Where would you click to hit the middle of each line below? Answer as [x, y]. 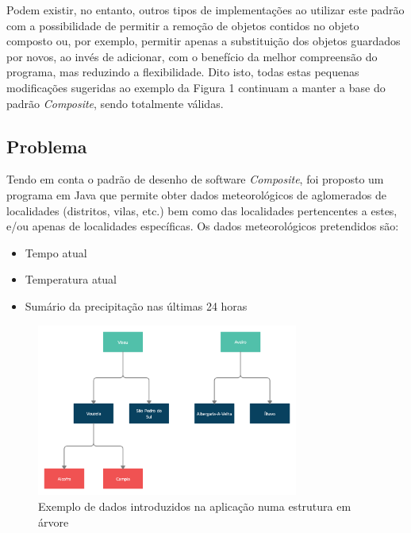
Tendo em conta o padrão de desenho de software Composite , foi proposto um [195, 179]
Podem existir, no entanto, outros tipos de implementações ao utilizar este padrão [205, 10]
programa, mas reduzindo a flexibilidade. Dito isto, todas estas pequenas [183, 72]
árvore [54, 521]
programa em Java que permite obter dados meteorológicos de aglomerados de [196, 194]
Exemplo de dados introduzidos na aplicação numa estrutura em [195, 506]
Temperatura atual [71, 279]
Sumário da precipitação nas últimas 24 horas [136, 305]
